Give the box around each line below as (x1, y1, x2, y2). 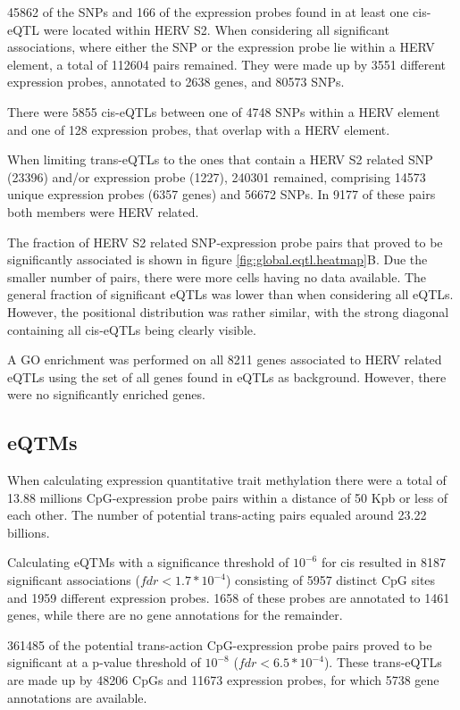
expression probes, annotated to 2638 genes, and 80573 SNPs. (7, 72, 345, 91)
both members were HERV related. (7, 202, 199, 221)
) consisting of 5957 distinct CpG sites (225, 571, 436, 589)
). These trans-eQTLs (323, 653, 442, 672)
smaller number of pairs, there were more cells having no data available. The (7, 267, 427, 286)
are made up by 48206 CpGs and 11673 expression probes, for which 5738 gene (7, 671, 439, 689)
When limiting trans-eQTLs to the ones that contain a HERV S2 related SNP (7, 150, 433, 169)
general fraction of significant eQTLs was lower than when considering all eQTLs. (7, 285, 454, 304)
